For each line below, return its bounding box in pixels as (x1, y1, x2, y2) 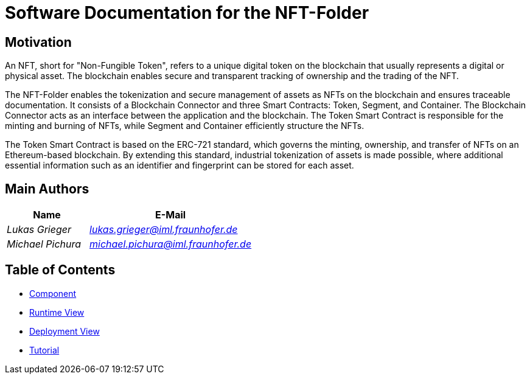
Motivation (5, 34, 72, 50)
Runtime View (29, 307, 85, 318)
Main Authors (5, 181, 89, 196)
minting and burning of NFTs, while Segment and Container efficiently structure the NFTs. (5, 120, 364, 131)
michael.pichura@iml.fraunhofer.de (89, 238, 252, 251)
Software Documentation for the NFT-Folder (5, 2, 369, 23)
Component (29, 288, 77, 299)
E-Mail (155, 209, 186, 221)
